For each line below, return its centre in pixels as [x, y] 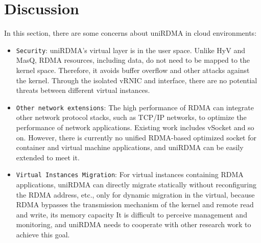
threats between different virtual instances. [83, 90]
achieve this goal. [43, 234]
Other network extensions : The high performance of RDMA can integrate [135, 107]
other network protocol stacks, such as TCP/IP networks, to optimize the [131, 117]
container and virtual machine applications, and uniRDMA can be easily [130, 147]
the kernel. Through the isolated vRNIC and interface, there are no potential [137, 80]
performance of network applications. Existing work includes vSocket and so [135, 127]
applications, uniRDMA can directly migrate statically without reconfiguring [136, 185]
